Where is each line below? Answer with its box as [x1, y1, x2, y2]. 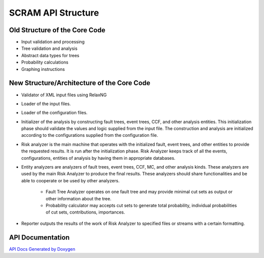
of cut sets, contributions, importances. [45, 209, 126, 215]
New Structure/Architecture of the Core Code [9, 79, 151, 87]
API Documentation [9, 233, 70, 241]
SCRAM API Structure [9, 7, 99, 18]
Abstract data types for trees [21, 52, 80, 58]
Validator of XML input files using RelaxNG [21, 92, 107, 98]
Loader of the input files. [21, 101, 71, 107]
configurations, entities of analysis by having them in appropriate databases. [21, 155, 176, 161]
